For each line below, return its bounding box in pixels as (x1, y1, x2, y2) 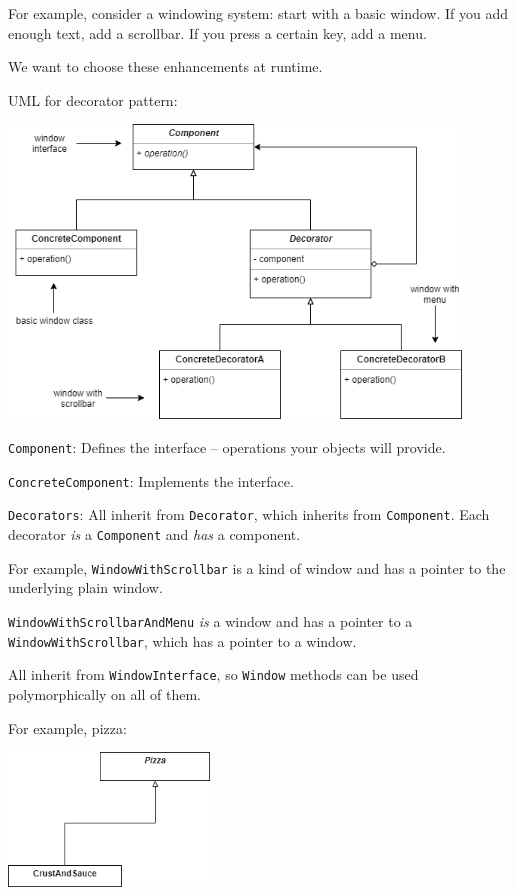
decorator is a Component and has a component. (8, 524, 301, 545)
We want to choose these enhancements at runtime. (8, 56, 323, 77)
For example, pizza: (8, 717, 127, 738)
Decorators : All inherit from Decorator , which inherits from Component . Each (8, 504, 490, 525)
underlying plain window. (8, 577, 163, 598)
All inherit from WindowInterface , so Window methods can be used (8, 664, 419, 685)
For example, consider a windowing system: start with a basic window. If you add (8, 3, 509, 23)
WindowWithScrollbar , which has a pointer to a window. (8, 630, 357, 651)
